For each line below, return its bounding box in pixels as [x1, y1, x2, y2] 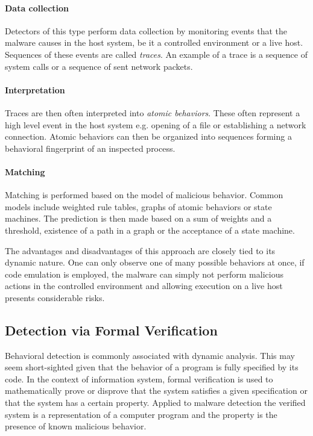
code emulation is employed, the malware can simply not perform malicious [5, 267, 283, 280]
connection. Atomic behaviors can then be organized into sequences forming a [5, 130, 292, 143]
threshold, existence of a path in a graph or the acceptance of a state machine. [5, 223, 295, 236]
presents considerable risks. [5, 291, 105, 304]
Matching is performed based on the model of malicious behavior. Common [5, 188, 283, 201]
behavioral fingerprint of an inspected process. [5, 142, 175, 154]
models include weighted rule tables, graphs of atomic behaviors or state [5, 200, 272, 213]
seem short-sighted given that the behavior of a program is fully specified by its [5, 361, 299, 373]
